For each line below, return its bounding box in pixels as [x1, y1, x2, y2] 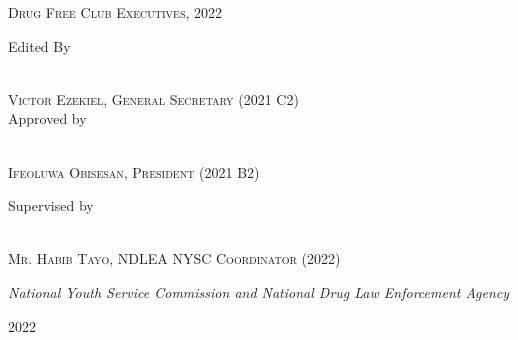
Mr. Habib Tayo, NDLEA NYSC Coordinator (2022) [8, 248, 341, 269]
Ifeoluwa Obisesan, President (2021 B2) [8, 161, 260, 182]
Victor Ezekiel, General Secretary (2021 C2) [8, 88, 299, 109]
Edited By [8, 35, 71, 56]
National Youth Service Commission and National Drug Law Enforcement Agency [8, 281, 510, 302]
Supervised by [8, 195, 94, 216]
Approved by [8, 108, 87, 129]
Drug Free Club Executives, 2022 [8, 2, 222, 22]
